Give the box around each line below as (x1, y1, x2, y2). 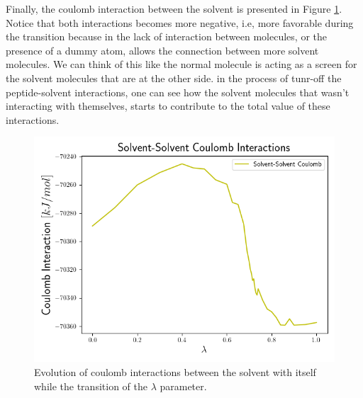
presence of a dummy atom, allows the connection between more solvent (6, 42, 319, 57)
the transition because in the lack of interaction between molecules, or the (6, 29, 327, 44)
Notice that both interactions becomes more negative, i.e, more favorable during (6, 15, 354, 30)
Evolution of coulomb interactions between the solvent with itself (34, 364, 316, 379)
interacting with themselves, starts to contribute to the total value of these (6, 98, 330, 113)
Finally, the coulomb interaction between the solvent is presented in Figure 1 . (6, 1, 342, 16)
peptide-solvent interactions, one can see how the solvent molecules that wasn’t (6, 84, 350, 99)
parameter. (160, 378, 207, 393)
